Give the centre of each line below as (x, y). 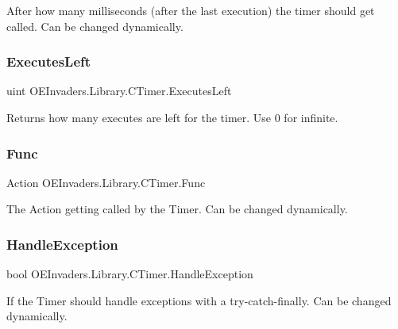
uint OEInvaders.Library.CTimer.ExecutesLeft (119, 91)
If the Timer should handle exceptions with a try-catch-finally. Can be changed (199, 300)
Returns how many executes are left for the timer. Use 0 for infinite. (172, 117)
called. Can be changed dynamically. (95, 26)
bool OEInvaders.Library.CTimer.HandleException (130, 274)
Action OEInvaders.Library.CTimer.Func (106, 182)
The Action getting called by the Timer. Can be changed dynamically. (177, 209)
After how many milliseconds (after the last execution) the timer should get (191, 10)
